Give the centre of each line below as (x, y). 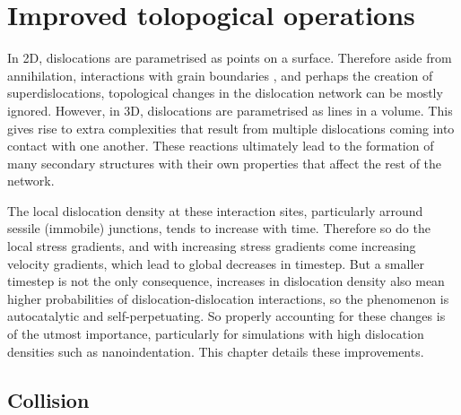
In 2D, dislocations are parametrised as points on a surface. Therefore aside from (230, 58)
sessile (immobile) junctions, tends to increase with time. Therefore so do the (219, 228)
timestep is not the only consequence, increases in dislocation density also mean (226, 281)
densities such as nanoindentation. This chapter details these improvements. (216, 351)
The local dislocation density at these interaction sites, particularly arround (215, 210)
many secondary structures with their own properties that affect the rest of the (225, 163)
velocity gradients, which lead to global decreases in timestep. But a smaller (216, 263)
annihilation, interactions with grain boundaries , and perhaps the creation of (220, 75)
